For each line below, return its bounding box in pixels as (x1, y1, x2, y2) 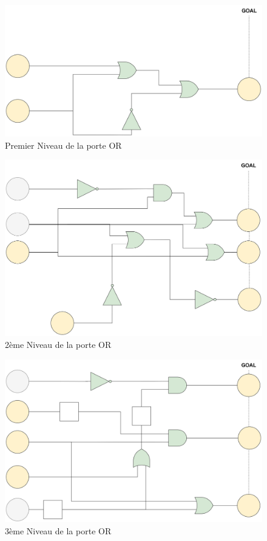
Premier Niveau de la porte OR (5, 138, 122, 151)
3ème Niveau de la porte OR (5, 524, 112, 537)
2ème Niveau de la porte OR (5, 338, 112, 350)
